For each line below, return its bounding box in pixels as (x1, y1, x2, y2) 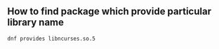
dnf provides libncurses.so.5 (7, 35, 96, 42)
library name (7, 17, 65, 29)
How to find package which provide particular (7, 6, 212, 17)
